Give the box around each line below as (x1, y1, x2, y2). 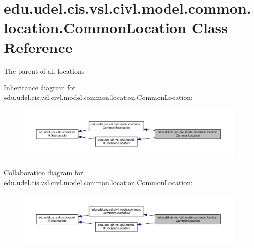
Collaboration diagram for (4, 167, 83, 178)
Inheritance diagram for (4, 82, 76, 93)
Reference (4, 37, 73, 57)
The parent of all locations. (4, 65, 86, 76)
